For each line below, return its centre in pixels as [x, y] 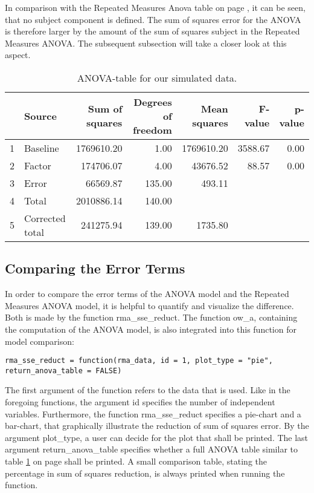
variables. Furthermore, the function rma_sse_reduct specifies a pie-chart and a [153, 413]
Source [40, 116]
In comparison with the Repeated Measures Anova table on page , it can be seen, [155, 7]
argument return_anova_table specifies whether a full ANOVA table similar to [151, 449]
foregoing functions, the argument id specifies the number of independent [140, 402]
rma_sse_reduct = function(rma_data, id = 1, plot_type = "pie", [139, 361]
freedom [152, 129]
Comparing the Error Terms [95, 268]
